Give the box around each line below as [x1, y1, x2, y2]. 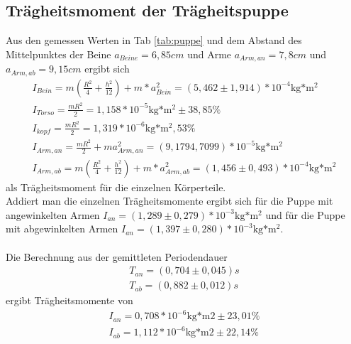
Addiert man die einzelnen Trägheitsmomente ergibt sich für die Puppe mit [6, 193, 333, 208]
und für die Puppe [265, 207, 345, 222]
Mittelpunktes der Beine [6, 46, 111, 61]
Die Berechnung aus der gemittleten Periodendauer [6, 249, 228, 264]
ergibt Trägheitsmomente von [6, 293, 133, 308]
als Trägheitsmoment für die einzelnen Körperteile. [6, 179, 226, 194]
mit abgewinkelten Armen [6, 221, 118, 236]
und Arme [187, 46, 232, 61]
